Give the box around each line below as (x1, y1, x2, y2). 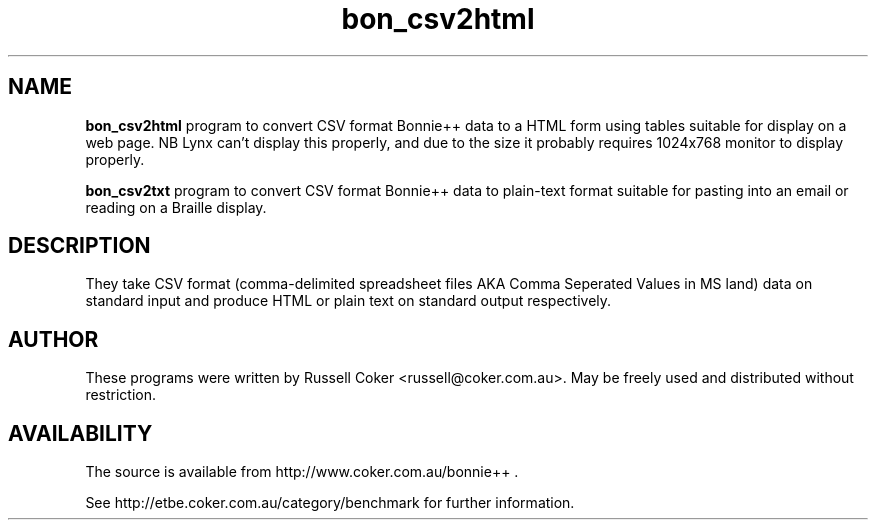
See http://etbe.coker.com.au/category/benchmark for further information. (85, 494, 575, 512)
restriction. (85, 386, 157, 404)
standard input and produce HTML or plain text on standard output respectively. (85, 292, 612, 310)
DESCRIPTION (8, 233, 151, 259)
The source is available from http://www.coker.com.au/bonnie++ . (85, 463, 519, 481)
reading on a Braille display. (85, 198, 267, 216)
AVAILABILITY (8, 420, 153, 446)
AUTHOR (8, 326, 99, 352)
